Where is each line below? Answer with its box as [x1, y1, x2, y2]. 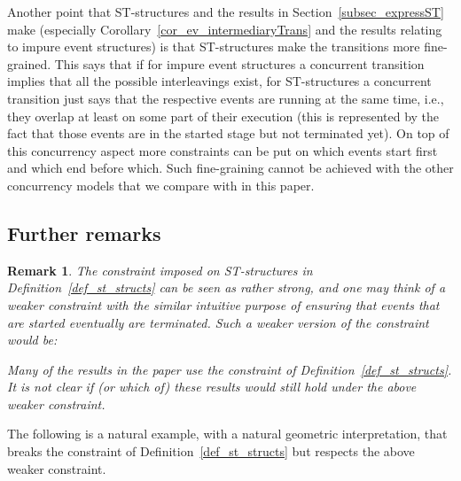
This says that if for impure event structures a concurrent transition [54, 54, 425, 73]
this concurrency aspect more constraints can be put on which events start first [7, 141, 438, 159]
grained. [7, 54, 51, 73]
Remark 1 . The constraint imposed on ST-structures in [7, 260, 313, 279]
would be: [7, 330, 58, 349]
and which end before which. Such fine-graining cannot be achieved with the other [7, 159, 454, 177]
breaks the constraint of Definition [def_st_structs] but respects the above [7, 442, 415, 461]
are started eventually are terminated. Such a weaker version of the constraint [7, 313, 429, 331]
